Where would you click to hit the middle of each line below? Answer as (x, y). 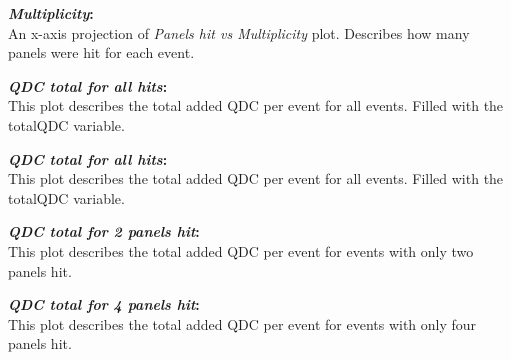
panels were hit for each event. (101, 52)
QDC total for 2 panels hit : (104, 231)
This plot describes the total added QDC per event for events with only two (241, 250)
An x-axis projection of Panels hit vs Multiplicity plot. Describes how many (239, 32)
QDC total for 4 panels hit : (104, 304)
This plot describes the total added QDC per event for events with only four (242, 323)
